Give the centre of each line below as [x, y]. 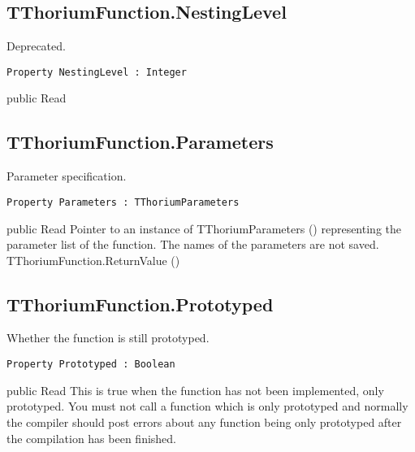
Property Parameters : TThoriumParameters [123, 202]
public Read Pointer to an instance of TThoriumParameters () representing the [204, 228]
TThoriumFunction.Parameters [140, 142]
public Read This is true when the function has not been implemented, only [195, 390]
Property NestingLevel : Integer [97, 72]
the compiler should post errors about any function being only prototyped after [204, 422]
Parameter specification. [67, 176]
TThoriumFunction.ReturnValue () [93, 260]
